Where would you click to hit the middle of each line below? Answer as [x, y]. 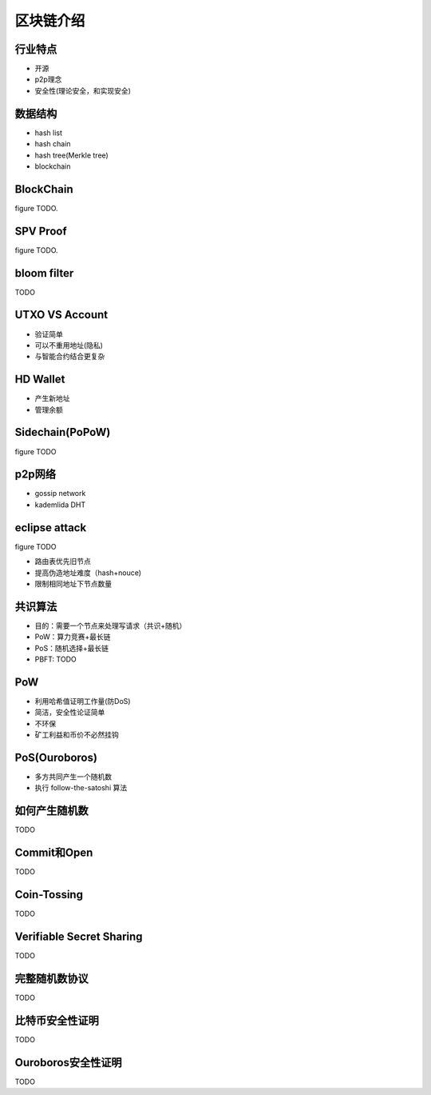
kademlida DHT [60, 505]
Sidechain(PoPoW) [63, 432]
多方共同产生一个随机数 [73, 777]
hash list [49, 133]
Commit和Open [54, 853]
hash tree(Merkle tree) [72, 155]
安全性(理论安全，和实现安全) [83, 90]
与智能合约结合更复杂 [70, 357]
